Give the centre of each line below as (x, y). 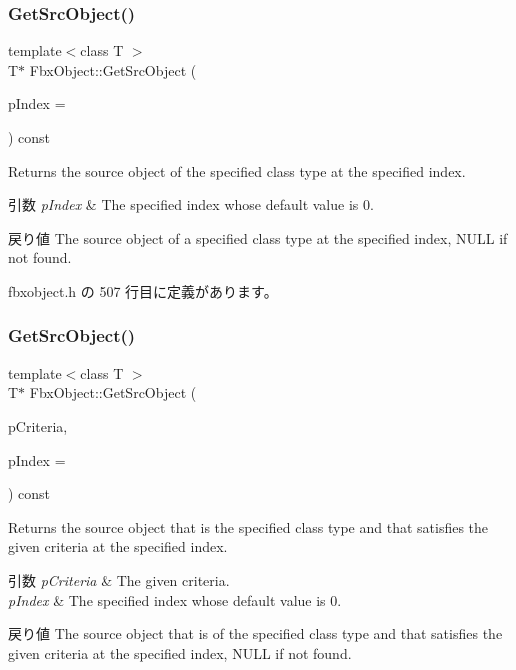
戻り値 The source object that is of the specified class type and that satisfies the (255, 633)
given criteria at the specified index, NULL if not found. (180, 652)
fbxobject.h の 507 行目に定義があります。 (143, 290)
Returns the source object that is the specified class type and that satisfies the (248, 526)
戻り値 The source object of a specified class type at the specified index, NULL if (258, 237)
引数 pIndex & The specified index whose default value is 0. (191, 204)
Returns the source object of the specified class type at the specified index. (237, 170)
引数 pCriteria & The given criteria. (119, 579)
